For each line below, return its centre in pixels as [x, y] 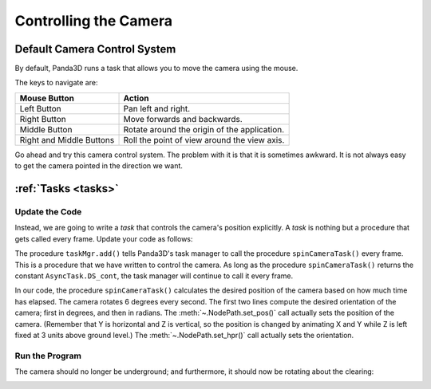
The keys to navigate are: [56, 83]
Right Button [43, 119]
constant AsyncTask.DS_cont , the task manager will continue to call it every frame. [154, 276]
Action [136, 98]
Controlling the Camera [94, 21]
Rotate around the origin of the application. [204, 129]
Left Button [40, 108]
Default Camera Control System [95, 49]
